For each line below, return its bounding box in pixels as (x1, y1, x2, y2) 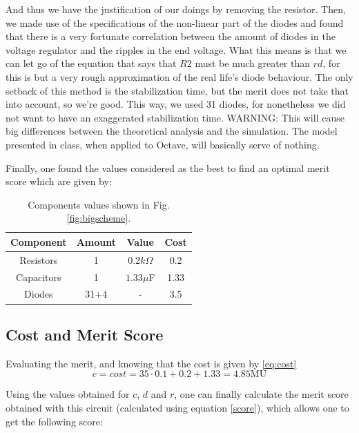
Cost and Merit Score (6, 323, 164, 345)
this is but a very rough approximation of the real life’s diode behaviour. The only (6, 69, 353, 84)
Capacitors (16, 269, 61, 284)
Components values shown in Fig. (28, 197, 170, 211)
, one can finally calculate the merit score (174, 387, 349, 401)
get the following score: (6, 414, 103, 428)
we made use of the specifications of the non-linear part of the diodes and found (6, 15, 344, 30)
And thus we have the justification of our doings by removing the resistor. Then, (6, 2, 346, 16)
